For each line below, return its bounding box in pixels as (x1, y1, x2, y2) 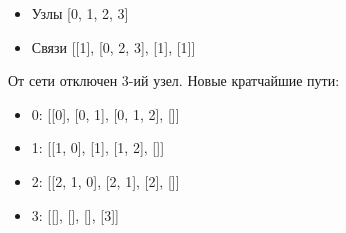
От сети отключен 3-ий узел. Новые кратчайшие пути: (8, 70, 340, 91)
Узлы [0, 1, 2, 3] (31, 3, 129, 23)
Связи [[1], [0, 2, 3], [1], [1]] (31, 36, 196, 57)
